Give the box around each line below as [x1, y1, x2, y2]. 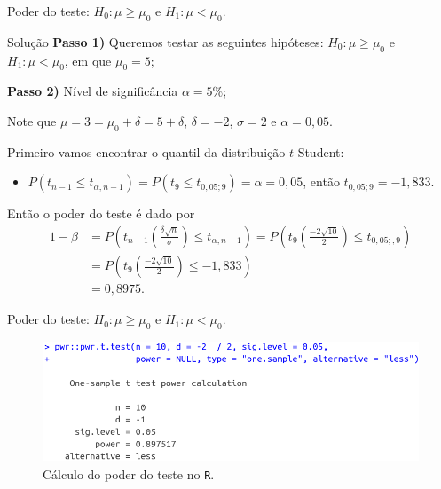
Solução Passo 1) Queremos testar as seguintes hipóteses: [7, 32, 324, 51]
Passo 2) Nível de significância [7, 82, 178, 100]
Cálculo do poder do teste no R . [43, 464, 215, 483]
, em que [64, 51, 112, 69]
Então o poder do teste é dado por [7, 204, 195, 223]
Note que [7, 111, 57, 130]
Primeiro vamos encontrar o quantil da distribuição [7, 142, 286, 161]
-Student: [293, 142, 344, 161]
